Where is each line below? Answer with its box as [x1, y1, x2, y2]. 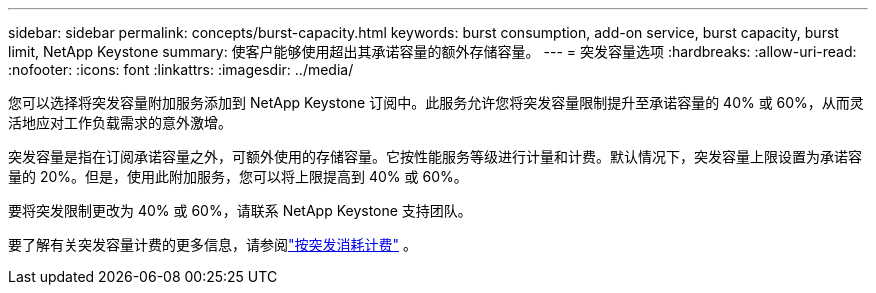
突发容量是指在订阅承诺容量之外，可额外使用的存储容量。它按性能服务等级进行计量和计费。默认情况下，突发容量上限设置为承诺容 [8, 148, 862, 165]
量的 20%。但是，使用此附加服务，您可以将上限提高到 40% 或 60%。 [8, 168, 468, 185]
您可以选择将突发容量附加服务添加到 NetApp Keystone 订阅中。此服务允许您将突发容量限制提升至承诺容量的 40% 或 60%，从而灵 [8, 94, 864, 111]
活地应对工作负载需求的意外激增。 [8, 114, 232, 131]
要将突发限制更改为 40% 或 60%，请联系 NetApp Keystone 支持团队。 [8, 202, 472, 219]
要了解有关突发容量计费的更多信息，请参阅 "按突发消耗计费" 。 [8, 236, 417, 253]
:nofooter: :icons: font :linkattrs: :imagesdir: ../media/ [8, 61, 354, 78]
